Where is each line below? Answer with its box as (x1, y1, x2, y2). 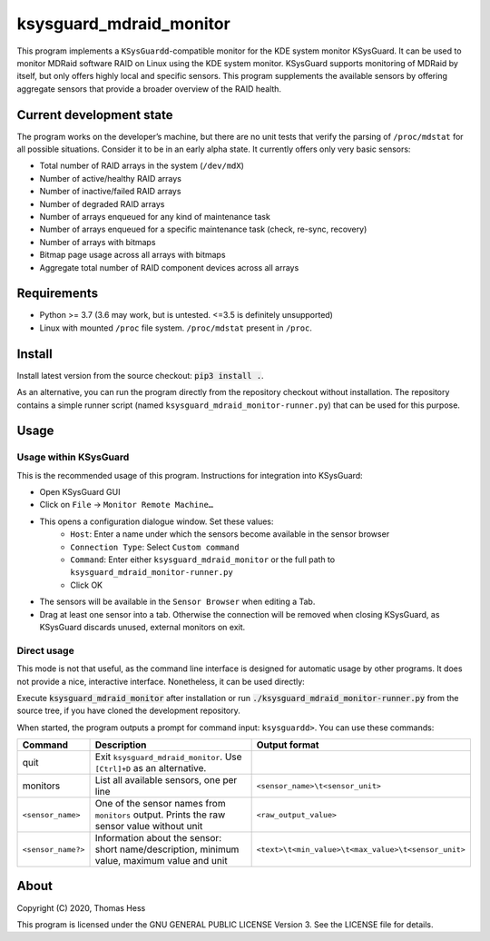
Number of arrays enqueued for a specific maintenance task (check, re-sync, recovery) (39, 223, 367, 235)
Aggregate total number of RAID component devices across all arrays (39, 262, 299, 272)
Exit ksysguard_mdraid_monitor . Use (94, 750, 242, 763)
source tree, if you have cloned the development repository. (16, 705, 240, 717)
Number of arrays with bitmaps (39, 236, 156, 247)
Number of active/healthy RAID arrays (39, 173, 181, 183)
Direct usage (16, 644, 74, 657)
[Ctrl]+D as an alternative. (94, 762, 207, 775)
